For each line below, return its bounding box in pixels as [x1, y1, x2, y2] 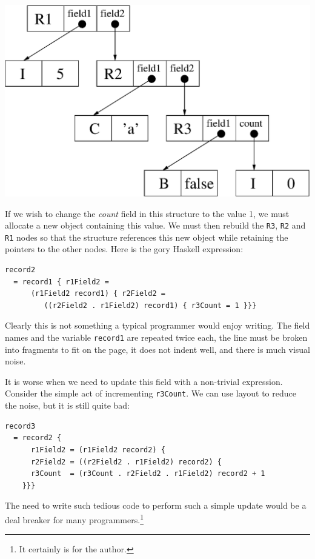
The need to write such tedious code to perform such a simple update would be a [5, 499, 307, 512]
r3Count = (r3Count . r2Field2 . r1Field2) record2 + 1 [30, 469, 265, 478]
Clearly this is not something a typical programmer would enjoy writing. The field [5, 319, 310, 332]
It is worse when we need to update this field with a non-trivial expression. [5, 375, 283, 387]
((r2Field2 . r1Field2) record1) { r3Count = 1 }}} [44, 301, 257, 310]
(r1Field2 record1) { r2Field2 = [30, 289, 165, 298]
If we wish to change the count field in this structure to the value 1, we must [5, 207, 290, 219]
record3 [5, 421, 36, 430]
